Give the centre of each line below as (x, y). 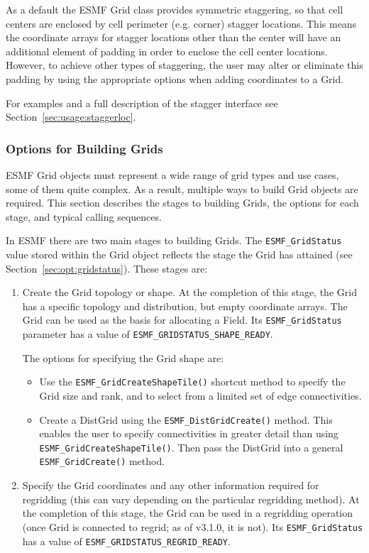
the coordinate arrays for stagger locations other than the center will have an (174, 37)
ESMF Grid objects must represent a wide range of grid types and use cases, (172, 174)
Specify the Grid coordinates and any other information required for (171, 485)
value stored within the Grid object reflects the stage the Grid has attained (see (179, 254)
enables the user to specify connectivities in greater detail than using (189, 433)
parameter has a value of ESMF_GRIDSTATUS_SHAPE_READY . (148, 334)
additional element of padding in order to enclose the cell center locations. (167, 51)
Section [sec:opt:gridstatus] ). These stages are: (107, 268)
